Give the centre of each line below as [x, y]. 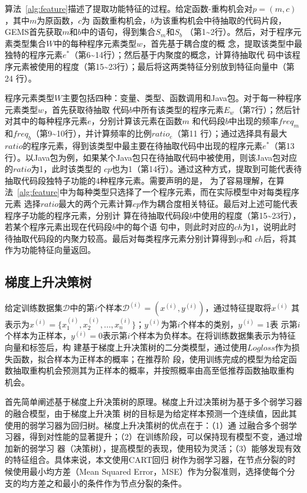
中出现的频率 [254, 121]
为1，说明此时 [269, 227]
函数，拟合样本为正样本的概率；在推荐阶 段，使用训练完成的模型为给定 [151, 359]
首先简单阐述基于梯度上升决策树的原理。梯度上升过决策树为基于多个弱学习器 [153, 402]
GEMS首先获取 [34, 32]
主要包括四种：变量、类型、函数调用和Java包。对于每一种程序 [182, 98]
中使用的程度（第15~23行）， [247, 215]
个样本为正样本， [38, 335]
